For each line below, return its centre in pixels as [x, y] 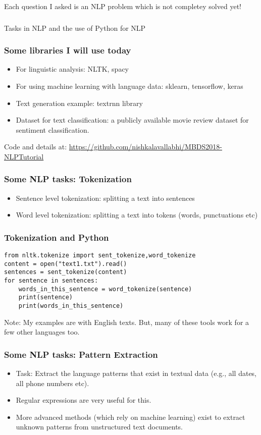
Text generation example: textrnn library [79, 103]
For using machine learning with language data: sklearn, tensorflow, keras [129, 86]
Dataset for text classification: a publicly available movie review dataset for [132, 120]
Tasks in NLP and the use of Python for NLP [75, 28]
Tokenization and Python [57, 237]
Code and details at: [36, 147]
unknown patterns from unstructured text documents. [99, 427]
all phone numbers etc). [53, 383]
